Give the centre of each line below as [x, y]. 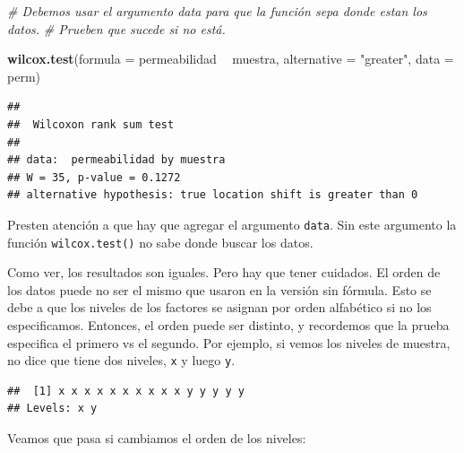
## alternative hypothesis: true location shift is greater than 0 [213, 195]
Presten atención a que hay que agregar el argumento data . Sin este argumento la [232, 224]
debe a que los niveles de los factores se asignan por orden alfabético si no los [219, 307]
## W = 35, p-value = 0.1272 [94, 177]
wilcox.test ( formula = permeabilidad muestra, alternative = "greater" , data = [231, 59]
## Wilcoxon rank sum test [91, 124]
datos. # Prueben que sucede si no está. [116, 28]
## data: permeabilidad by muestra [116, 160]
